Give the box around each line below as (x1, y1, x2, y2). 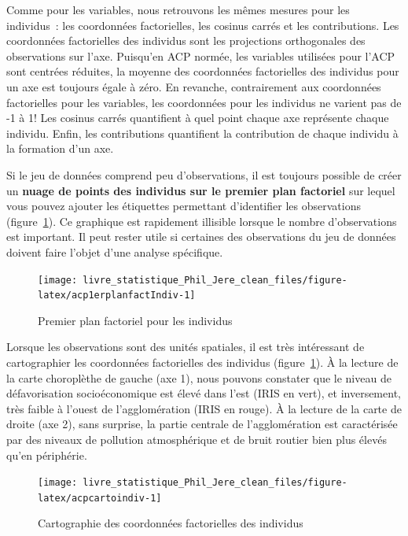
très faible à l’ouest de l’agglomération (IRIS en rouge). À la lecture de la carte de (6, 400, 402, 416)
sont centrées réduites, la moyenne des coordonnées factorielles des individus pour (6, 63, 399, 79)
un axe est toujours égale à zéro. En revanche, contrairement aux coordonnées (6, 78, 381, 94)
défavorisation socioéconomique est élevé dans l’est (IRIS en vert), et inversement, (6, 385, 401, 401)
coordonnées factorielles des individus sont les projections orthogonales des (6, 32, 366, 49)
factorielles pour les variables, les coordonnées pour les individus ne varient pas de (6, 94, 402, 110)
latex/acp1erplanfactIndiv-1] (38, 290, 196, 301)
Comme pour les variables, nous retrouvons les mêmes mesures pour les (6, 2, 350, 17)
